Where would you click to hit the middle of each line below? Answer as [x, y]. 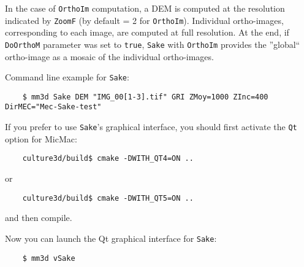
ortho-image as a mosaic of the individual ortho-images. [109, 56]
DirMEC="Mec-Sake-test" [53, 107]
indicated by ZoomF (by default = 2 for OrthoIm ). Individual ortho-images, [144, 20]
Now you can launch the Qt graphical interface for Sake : [111, 238]
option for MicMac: [41, 138]
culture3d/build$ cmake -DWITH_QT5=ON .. [108, 198]
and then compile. [39, 218]
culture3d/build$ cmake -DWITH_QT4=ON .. [108, 159]
